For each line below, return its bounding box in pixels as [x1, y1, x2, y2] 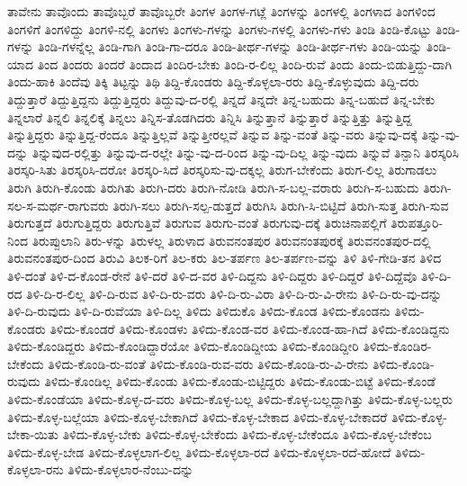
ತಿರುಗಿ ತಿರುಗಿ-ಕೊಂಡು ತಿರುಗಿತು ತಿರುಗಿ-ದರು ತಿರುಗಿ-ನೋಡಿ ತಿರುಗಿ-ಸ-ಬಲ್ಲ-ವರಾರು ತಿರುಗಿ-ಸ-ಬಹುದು [7, 177, 419, 196]
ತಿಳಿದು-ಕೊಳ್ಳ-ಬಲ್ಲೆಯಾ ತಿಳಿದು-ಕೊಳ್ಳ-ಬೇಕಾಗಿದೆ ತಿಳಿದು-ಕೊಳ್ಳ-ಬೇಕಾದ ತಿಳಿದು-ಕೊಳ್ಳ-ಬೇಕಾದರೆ [7, 407, 388, 426]
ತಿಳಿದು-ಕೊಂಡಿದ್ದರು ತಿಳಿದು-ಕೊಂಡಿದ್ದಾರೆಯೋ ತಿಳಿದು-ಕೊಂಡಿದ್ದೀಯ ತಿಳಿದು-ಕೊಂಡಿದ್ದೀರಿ [7, 337, 359, 355]
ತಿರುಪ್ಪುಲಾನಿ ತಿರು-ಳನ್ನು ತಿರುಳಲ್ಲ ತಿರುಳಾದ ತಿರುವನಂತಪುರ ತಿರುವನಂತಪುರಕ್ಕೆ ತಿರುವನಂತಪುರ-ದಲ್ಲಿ [31, 230, 431, 249]
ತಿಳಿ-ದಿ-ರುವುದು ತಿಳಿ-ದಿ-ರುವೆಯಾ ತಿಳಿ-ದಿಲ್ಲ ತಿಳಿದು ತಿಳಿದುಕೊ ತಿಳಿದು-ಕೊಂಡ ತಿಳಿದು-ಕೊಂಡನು [7, 301, 391, 320]
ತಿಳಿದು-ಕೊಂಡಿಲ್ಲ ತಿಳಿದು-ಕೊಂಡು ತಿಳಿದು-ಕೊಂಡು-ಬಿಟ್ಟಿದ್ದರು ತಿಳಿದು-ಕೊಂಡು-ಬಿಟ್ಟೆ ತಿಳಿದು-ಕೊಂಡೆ [44, 372, 436, 391]
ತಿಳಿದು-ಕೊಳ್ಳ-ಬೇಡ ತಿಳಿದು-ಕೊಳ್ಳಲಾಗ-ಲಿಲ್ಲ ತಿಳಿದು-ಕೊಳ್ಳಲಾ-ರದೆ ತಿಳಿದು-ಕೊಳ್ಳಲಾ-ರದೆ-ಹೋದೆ [7, 442, 391, 461]
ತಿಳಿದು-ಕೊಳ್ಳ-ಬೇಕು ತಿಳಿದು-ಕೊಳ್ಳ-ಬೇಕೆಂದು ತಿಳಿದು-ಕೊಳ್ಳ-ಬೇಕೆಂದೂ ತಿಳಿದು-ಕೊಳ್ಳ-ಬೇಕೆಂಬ [62, 425, 432, 444]
